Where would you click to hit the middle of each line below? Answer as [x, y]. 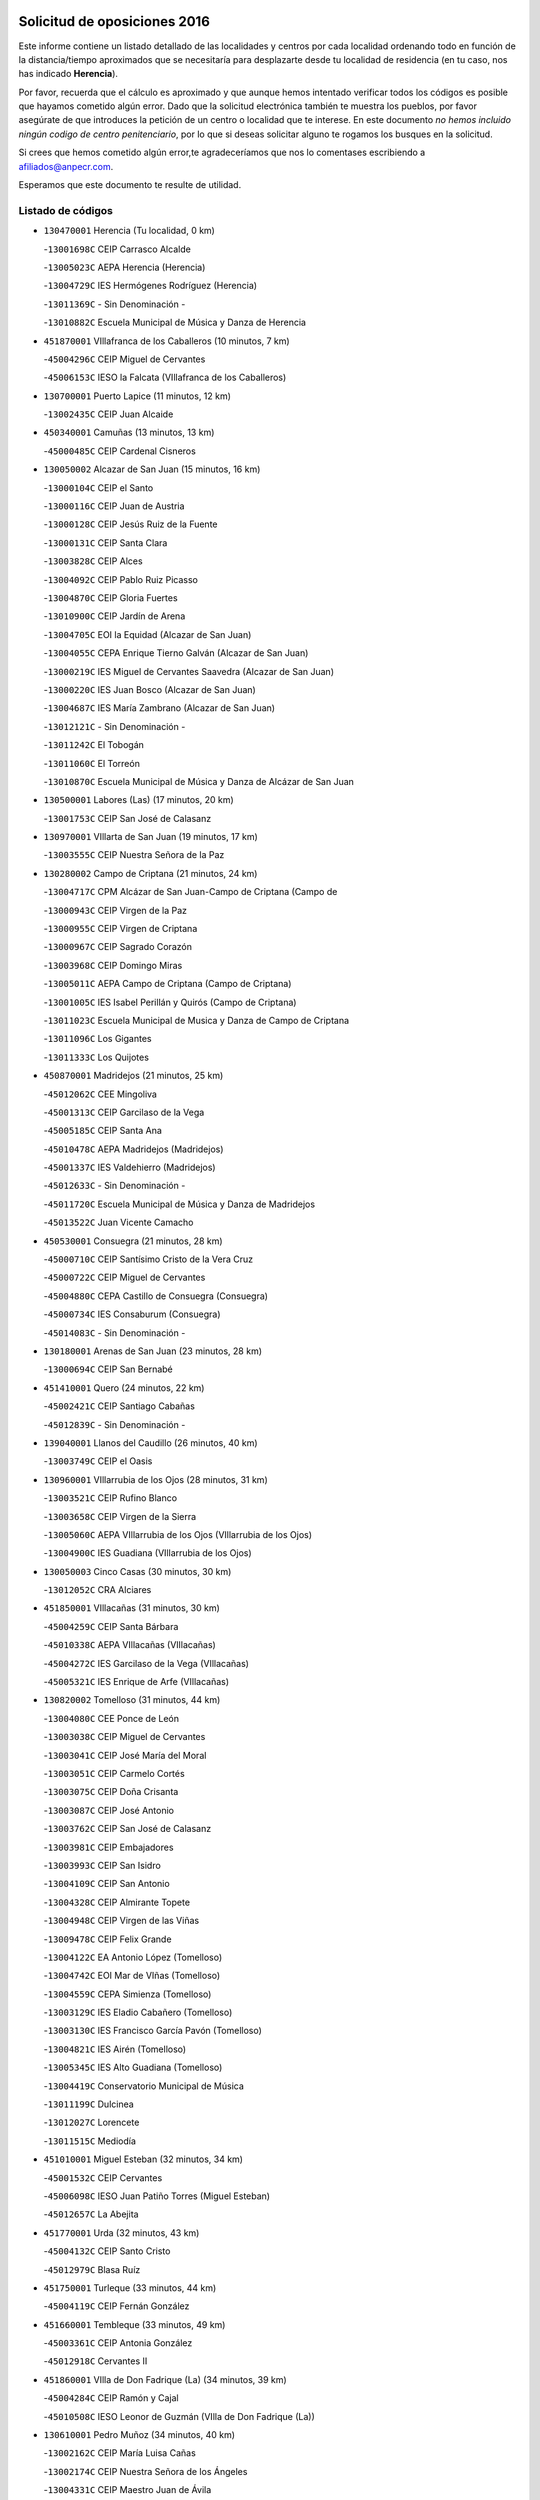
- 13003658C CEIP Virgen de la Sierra [120, 1516]
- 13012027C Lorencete [91, 2122]
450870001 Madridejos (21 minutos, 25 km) [133, 1076]
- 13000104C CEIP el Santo [98, 487]
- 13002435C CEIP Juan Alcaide [108, 414]
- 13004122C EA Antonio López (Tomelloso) [133, 1957]
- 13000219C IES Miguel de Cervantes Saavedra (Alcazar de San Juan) [189, 671]
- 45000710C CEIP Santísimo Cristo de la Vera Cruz [148, 1259]
